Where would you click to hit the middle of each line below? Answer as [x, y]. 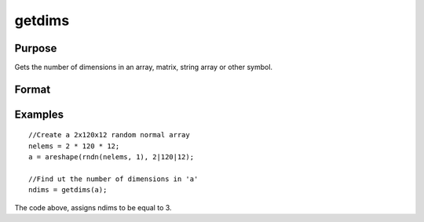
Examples [39, 114]
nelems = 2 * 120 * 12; [74, 146]
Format [33, 89]
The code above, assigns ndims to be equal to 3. [93, 207]
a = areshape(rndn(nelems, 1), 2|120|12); [111, 157]
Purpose [36, 48]
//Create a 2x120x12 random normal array [109, 135]
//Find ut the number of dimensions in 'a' [113, 179]
